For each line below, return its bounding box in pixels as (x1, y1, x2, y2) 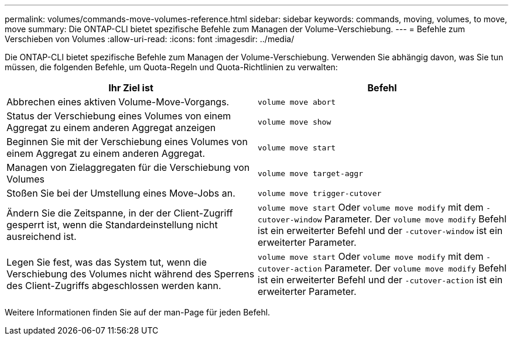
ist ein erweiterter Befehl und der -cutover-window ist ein (258, 225, 503, 236)
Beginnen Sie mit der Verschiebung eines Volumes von (6, 136, 248, 147)
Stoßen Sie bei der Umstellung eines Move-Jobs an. (6, 187, 235, 199)
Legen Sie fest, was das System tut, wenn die (6, 256, 207, 268)
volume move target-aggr (258, 169, 364, 178)
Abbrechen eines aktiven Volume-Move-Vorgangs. (6, 96, 230, 108)
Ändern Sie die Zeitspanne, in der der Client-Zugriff (6, 207, 233, 219)
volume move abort (258, 97, 336, 107)
